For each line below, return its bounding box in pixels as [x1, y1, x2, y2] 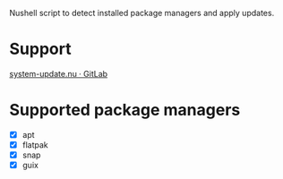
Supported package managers [9, 100, 241, 120]
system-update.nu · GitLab [9, 68, 108, 79]
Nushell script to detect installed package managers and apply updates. [9, 8, 275, 18]
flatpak [21, 139, 49, 150]
